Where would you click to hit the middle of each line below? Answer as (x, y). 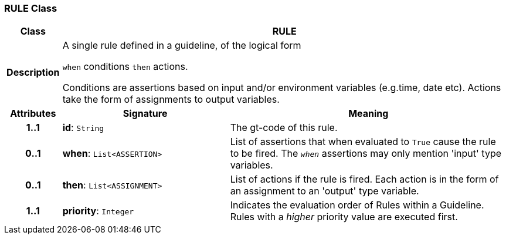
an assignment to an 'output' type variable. (325, 191)
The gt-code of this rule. (284, 128)
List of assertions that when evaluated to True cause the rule (363, 142)
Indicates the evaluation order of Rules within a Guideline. (357, 205)
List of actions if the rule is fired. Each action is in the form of (364, 179)
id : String (83, 128)
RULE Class (31, 8)
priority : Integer (98, 211)
